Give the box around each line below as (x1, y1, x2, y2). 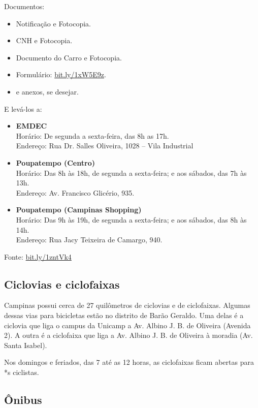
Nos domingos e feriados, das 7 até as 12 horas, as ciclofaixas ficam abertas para (4, 357, 254, 367)
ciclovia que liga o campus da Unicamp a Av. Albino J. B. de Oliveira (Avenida (4, 320, 251, 330)
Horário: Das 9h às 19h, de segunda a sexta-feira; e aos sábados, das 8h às (16, 214, 247, 225)
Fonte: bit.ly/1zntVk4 (4, 251, 72, 262)
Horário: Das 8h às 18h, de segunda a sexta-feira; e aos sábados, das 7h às (16, 167, 247, 178)
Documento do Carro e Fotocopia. (16, 52, 122, 62)
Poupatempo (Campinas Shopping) (16, 204, 142, 215)
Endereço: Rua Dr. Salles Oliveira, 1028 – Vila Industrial (16, 140, 193, 151)
